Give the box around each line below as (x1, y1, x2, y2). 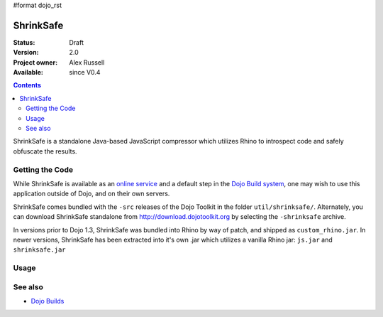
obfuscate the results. (13, 146, 77, 156)
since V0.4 (69, 68, 101, 77)
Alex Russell (69, 58, 105, 67)
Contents (13, 81, 42, 90)
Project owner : (13, 58, 58, 67)
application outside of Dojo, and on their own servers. (13, 189, 170, 198)
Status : (13, 38, 35, 46)
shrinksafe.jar (13, 246, 67, 254)
